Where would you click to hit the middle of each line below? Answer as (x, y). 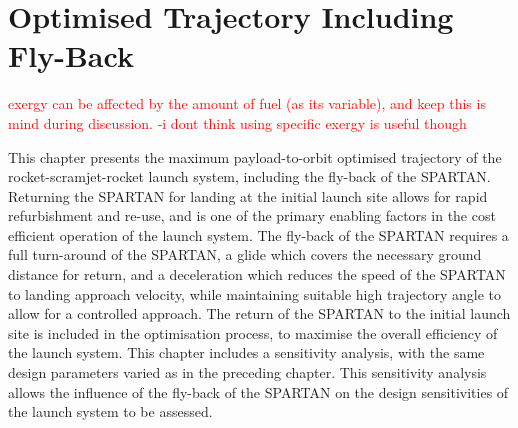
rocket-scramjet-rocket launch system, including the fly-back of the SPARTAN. (249, 176)
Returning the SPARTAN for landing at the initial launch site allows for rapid (248, 195)
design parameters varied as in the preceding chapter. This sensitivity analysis (247, 372)
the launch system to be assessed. (110, 411)
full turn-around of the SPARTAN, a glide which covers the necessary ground (245, 254)
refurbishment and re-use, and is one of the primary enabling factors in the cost (252, 215)
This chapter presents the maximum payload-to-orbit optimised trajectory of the (255, 156)
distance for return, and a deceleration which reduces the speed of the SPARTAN (257, 274)
